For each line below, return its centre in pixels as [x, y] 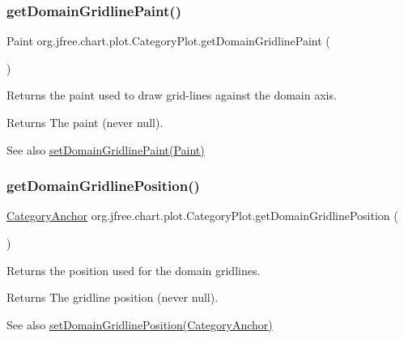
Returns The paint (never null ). [85, 122]
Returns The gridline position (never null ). [113, 297]
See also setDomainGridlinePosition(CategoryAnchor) [140, 324]
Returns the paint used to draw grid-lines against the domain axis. [172, 95]
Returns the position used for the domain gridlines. [134, 270]
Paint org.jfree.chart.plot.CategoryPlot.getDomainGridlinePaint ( [168, 41]
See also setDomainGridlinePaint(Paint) [106, 149]
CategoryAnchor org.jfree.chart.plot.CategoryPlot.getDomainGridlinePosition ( [202, 216]
